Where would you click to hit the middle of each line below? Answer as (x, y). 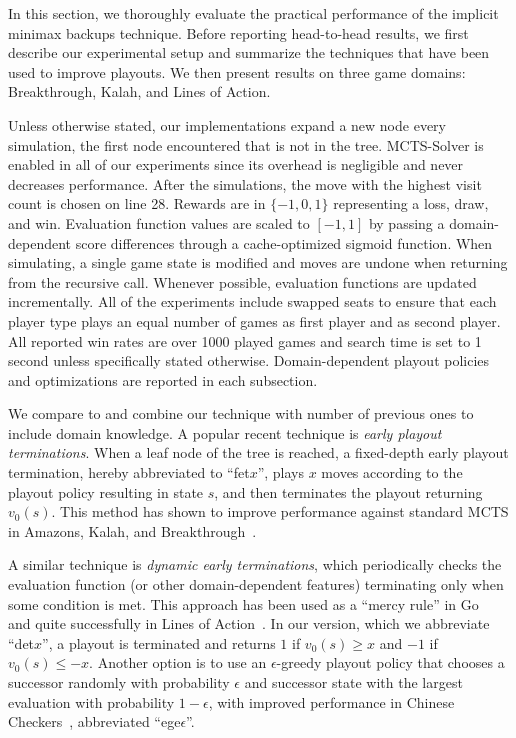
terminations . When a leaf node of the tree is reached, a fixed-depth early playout (258, 452)
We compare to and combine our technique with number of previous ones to (241, 413)
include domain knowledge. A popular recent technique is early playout (225, 432)
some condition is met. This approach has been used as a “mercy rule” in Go (243, 603)
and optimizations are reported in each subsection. (163, 379)
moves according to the (392, 472)
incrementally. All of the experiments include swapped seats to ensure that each (252, 301)
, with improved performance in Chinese (331, 701)
